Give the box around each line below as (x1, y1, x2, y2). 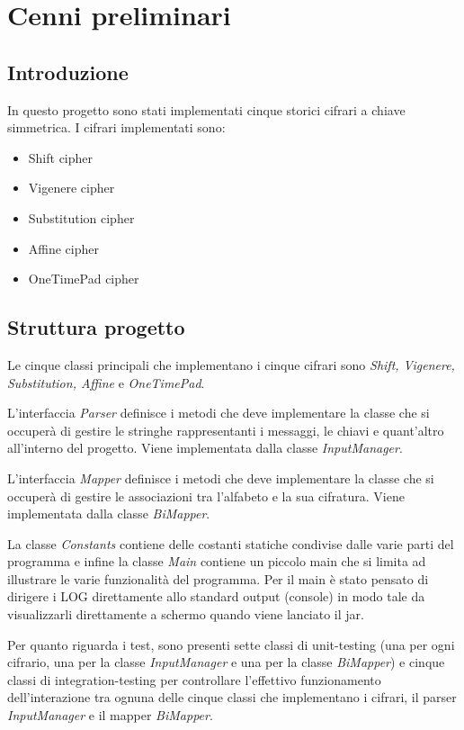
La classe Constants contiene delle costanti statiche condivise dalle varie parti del (7, 534, 454, 553)
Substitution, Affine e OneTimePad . (7, 373, 205, 392)
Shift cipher (28, 148, 94, 167)
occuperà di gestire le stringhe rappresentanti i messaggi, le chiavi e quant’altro (7, 420, 444, 439)
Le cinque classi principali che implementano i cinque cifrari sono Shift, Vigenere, (7, 355, 455, 374)
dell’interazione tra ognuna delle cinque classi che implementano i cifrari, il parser (7, 688, 457, 707)
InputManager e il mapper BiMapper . (7, 706, 213, 725)
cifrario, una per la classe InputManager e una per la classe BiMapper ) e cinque (7, 653, 445, 671)
